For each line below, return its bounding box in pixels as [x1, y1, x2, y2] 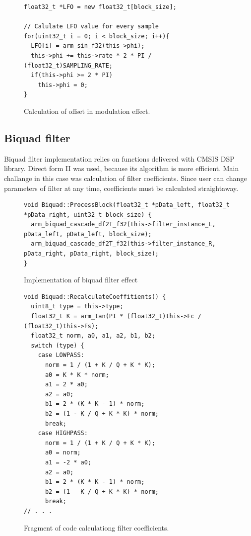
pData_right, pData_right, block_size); [24, 250, 159, 258]
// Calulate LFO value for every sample [24, 23, 159, 30]
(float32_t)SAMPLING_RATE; [24, 62, 113, 69]
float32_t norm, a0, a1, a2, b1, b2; [31, 332, 155, 340]
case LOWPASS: [38, 352, 84, 359]
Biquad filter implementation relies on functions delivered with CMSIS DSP [4, 153, 235, 164]
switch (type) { [31, 342, 84, 349]
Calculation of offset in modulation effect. [24, 105, 150, 116]
